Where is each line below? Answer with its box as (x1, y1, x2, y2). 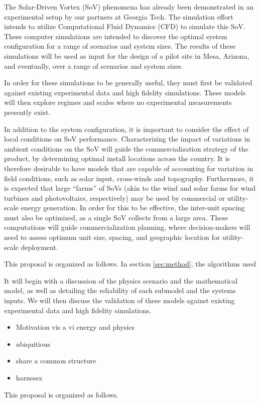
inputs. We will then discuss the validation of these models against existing (4, 295, 235, 306)
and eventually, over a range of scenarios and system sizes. (4, 60, 183, 71)
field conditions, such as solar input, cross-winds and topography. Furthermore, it (4, 173, 254, 183)
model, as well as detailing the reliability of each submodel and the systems (4, 285, 236, 296)
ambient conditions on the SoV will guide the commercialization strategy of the (4, 143, 248, 154)
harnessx (16, 372, 43, 382)
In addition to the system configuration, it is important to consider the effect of (4, 123, 249, 134)
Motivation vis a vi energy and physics (16, 322, 135, 332)
